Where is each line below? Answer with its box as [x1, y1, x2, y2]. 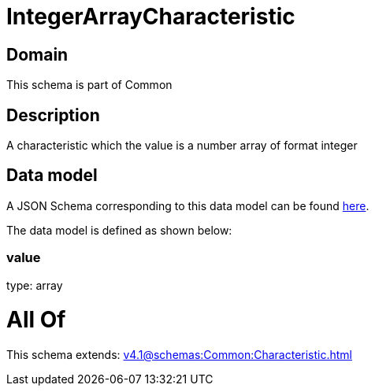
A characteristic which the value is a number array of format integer [6, 139, 358, 153]
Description [6, 105, 100, 125]
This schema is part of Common [6, 78, 173, 92]
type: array [6, 278, 63, 292]
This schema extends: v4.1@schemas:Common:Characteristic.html [6, 348, 353, 362]
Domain [6, 44, 69, 65]
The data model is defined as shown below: [6, 223, 232, 237]
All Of [6, 306, 66, 334]
